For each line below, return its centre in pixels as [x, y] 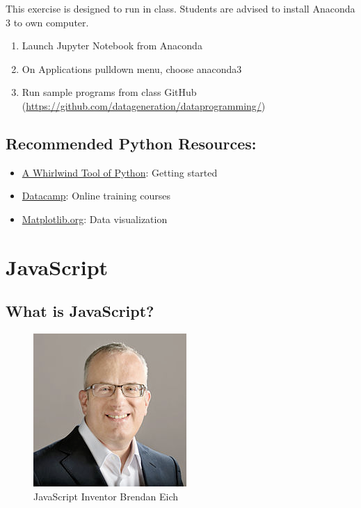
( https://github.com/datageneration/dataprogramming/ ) [144, 105]
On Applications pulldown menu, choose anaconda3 [132, 68]
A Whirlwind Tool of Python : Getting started [120, 172]
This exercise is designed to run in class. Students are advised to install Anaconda [180, 8]
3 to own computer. [47, 22]
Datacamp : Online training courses [96, 196]
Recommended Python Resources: [131, 143]
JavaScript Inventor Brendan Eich [106, 496]
